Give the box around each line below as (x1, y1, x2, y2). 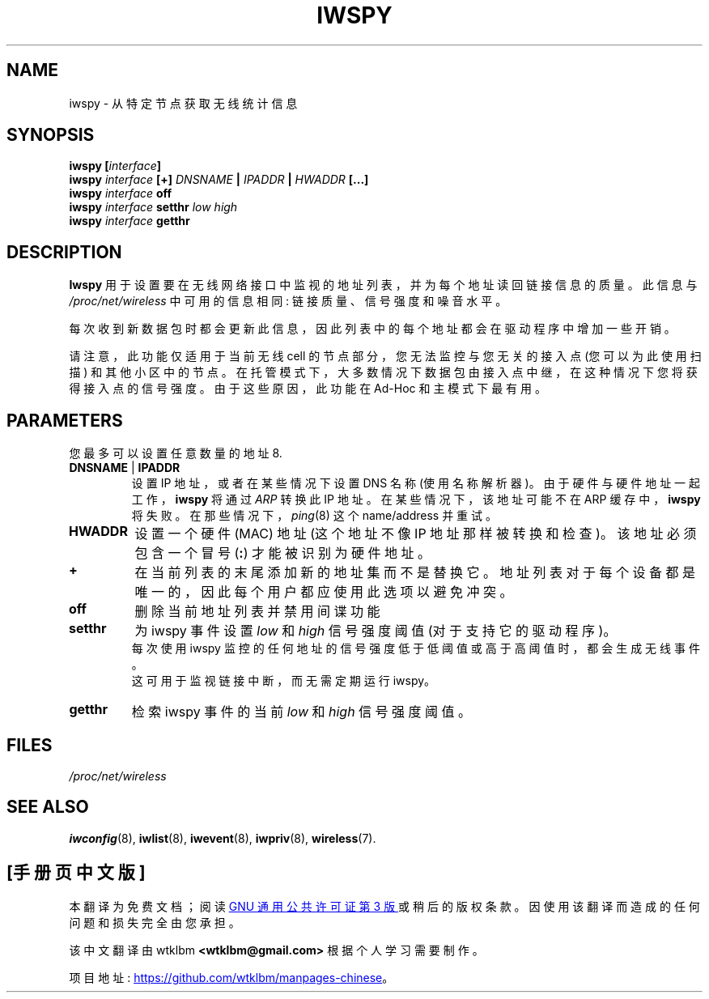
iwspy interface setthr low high (69, 200, 238, 215)
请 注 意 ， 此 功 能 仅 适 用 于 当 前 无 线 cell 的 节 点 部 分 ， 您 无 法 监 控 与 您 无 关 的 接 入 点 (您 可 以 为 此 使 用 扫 (69, 349, 702, 363)
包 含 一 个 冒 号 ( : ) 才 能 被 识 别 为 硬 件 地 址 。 (134, 545, 431, 562)
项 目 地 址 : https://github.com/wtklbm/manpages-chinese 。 (69, 970, 394, 984)
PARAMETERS (6, 410, 123, 431)
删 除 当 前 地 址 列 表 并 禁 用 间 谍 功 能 (134, 603, 380, 620)
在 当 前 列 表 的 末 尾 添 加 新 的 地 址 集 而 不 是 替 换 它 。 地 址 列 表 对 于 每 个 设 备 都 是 (134, 564, 695, 581)
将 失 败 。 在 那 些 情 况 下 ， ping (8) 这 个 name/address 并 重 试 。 (131, 508, 497, 523)
